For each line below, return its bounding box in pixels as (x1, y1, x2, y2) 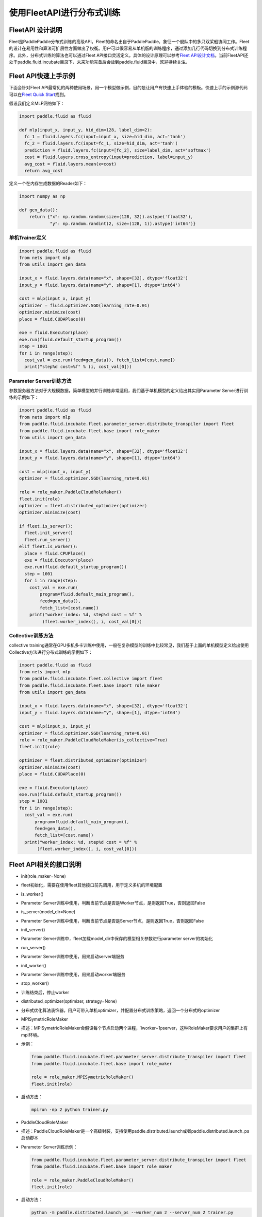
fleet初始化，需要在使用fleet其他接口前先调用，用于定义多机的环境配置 (21, 882, 163, 888)
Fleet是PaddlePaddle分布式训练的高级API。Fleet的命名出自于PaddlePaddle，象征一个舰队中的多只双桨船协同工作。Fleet (9, 39, 250, 45)
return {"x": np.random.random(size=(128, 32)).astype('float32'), (29, 214, 194, 220)
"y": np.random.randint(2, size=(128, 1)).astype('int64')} (49, 221, 196, 226)
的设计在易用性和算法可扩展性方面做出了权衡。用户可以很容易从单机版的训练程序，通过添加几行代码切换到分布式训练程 (9, 45, 247, 51)
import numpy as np (19, 194, 65, 199)
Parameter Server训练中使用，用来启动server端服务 (21, 954, 125, 959)
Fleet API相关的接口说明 (9, 860, 82, 868)
